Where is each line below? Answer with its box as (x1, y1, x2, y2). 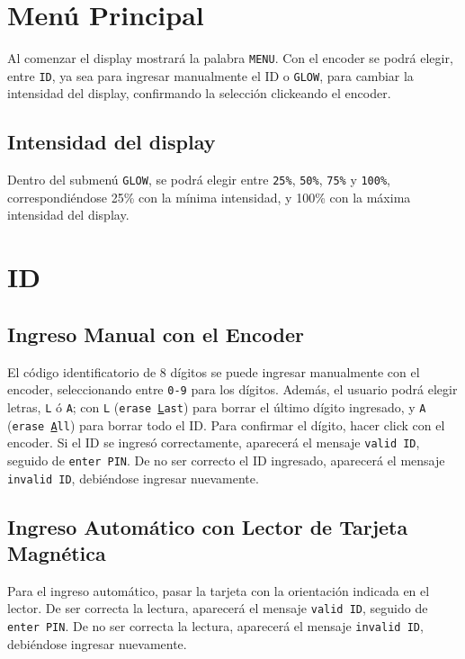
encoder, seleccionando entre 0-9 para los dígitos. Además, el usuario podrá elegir (7, 380, 458, 399)
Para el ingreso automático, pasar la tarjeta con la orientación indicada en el (7, 581, 430, 600)
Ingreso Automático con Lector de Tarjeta (7, 512, 408, 540)
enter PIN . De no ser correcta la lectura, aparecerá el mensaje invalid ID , (7, 617, 424, 636)
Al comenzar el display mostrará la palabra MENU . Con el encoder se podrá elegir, (7, 49, 453, 68)
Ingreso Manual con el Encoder (7, 320, 304, 348)
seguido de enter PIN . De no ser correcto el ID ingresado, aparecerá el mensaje (7, 450, 445, 469)
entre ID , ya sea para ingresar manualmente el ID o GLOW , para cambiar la (7, 66, 414, 85)
